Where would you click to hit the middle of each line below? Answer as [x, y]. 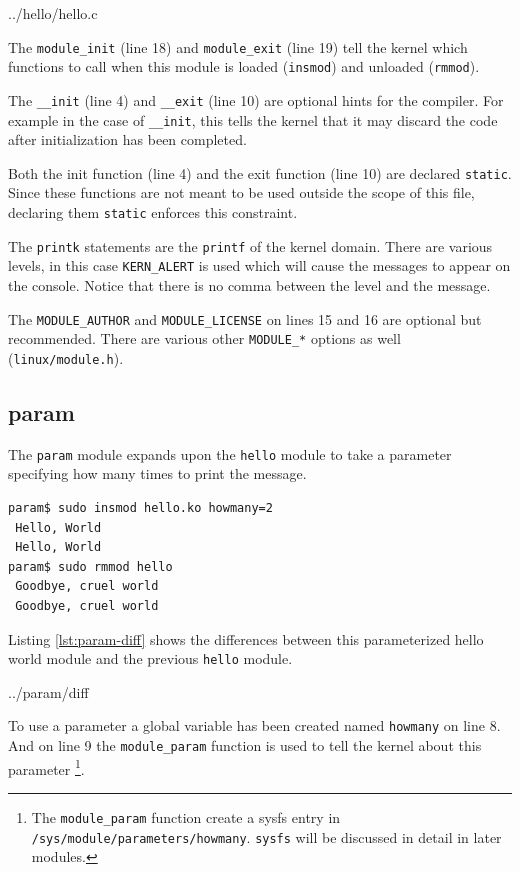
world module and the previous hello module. [150, 658]
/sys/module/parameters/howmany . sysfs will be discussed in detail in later [266, 836]
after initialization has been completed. [127, 139]
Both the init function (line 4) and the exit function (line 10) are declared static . [260, 172]
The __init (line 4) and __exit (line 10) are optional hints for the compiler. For [256, 99]
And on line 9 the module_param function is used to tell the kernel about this [245, 745]
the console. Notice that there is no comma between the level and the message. [249, 285]
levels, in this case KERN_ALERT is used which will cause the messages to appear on [259, 265]
